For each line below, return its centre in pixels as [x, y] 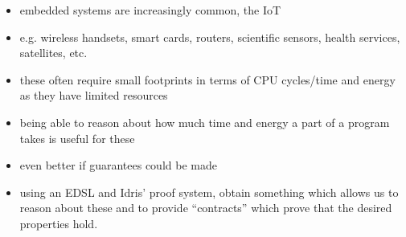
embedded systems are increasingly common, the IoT [150, 10]
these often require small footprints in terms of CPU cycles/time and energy [207, 79]
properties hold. [59, 223]
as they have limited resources [94, 95]
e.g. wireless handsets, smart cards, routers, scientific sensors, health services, [210, 37]
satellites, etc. [53, 53]
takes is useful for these [77, 138]
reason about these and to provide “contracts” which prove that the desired [206, 208]
